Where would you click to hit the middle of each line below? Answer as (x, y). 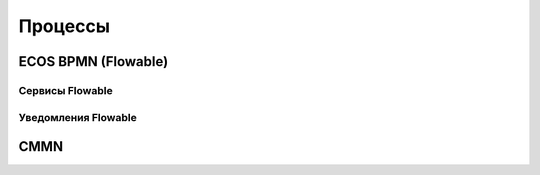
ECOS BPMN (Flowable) (93, 61)
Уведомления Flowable (77, 117)
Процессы (64, 26)
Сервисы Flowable (66, 90)
